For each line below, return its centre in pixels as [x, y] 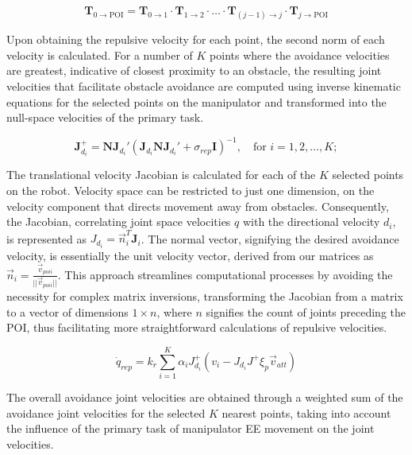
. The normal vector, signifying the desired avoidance [270, 238]
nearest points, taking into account [306, 412]
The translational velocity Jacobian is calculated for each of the [161, 175]
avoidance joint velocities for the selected [106, 412]
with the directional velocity [311, 222]
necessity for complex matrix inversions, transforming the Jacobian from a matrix [205, 296]
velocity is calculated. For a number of [100, 54]
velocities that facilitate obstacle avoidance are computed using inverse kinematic [204, 86]
